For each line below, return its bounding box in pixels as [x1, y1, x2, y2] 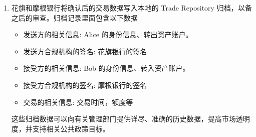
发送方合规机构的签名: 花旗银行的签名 [23, 46, 147, 56]
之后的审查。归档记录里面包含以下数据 [11, 12, 138, 23]
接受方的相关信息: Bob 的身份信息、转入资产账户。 [23, 63, 190, 73]
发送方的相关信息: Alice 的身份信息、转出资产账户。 [23, 29, 193, 40]
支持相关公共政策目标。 [32, 123, 110, 133]
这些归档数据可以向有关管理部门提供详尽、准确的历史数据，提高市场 [11, 113, 236, 124]
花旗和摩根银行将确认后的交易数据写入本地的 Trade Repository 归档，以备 [11, 3, 252, 13]
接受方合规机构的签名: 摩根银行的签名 [23, 79, 147, 90]
